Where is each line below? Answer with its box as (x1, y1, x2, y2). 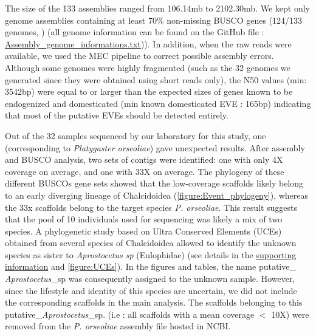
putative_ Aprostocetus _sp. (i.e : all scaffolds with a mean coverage (5, 307, 255, 320)
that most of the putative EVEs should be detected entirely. (5, 109, 228, 122)
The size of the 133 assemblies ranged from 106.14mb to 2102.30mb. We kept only (5, 2, 310, 14)
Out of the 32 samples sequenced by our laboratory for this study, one (5, 129, 266, 142)
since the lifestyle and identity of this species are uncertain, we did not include (5, 284, 297, 297)
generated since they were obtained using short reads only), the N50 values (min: (5, 73, 307, 86)
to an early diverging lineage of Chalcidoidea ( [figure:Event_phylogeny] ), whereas (5, 188, 309, 201)
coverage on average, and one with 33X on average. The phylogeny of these (5, 165, 284, 177)
